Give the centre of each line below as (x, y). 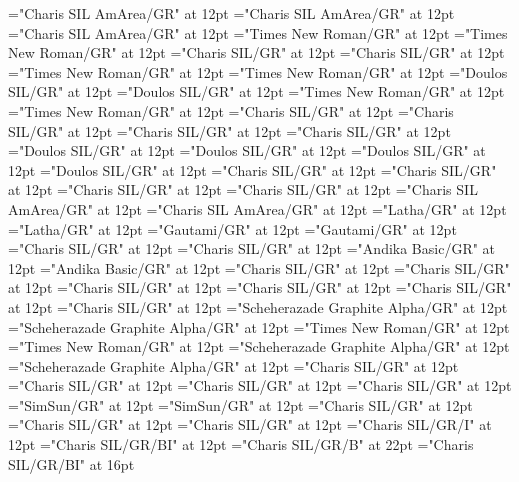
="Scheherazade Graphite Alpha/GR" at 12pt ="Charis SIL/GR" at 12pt (233, 365)
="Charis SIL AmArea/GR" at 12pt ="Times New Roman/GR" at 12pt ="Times (258, 32)
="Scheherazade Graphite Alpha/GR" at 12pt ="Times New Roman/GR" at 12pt (259, 326)
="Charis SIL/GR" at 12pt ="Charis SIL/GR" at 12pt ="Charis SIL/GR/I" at (250, 424)
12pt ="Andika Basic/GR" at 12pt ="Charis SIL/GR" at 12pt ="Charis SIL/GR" (259, 267)
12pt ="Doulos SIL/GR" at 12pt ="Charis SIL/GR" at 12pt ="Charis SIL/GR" (252, 169)
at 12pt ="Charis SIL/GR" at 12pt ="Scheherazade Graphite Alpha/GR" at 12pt (258, 306)
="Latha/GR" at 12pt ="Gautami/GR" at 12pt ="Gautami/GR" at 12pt (232, 228)
